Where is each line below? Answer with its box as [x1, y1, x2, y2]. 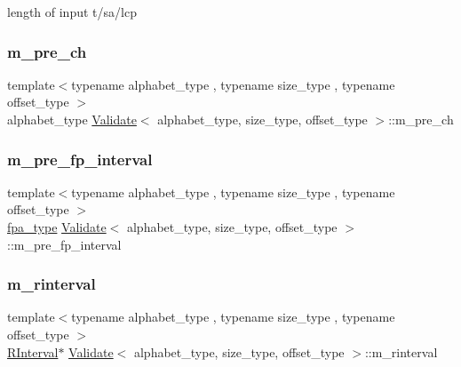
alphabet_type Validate [7, 110, 137, 128]
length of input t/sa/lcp [7, 3, 137, 20]
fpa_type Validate [7, 218, 107, 235]
